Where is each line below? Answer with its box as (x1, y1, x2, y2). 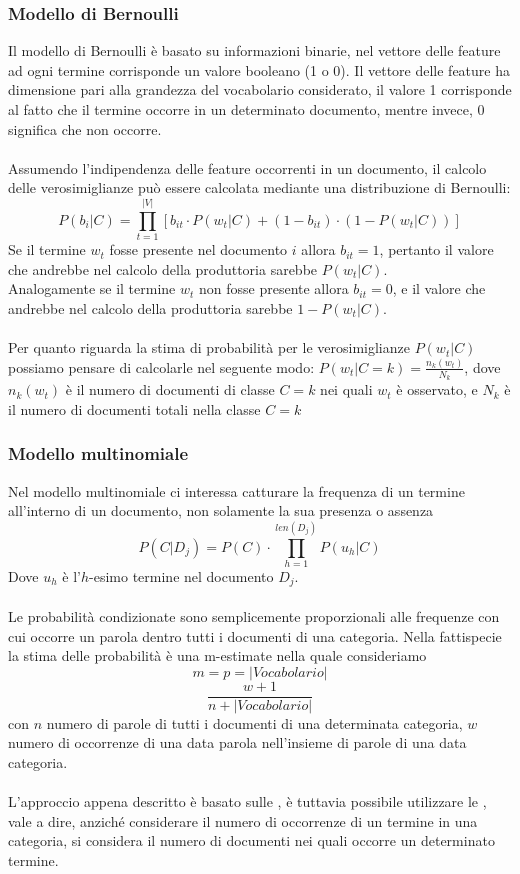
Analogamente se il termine (8, 278, 176, 299)
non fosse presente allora (199, 278, 349, 299)
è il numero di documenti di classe (65, 379, 275, 400)
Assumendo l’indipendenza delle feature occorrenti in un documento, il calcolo (8, 157, 487, 178)
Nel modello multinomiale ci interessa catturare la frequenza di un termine (8, 480, 465, 501)
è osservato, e (396, 379, 478, 400)
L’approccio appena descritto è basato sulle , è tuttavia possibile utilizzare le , (8, 791, 487, 812)
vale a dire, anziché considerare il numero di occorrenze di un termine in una (8, 810, 478, 831)
